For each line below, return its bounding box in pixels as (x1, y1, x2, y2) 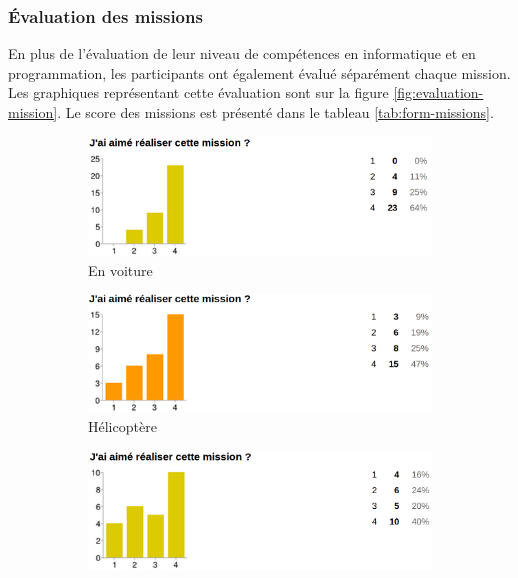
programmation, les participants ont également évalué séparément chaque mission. (8, 62, 511, 83)
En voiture (88, 259, 153, 280)
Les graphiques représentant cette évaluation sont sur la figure (8, 82, 389, 103)
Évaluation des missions (8, 3, 203, 28)
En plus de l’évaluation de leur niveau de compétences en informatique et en (8, 43, 476, 64)
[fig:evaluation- (393, 82, 484, 103)
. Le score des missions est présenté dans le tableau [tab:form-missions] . (57, 102, 494, 122)
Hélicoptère (88, 416, 157, 437)
